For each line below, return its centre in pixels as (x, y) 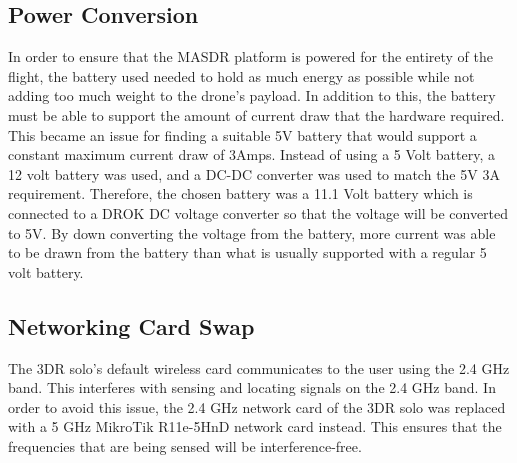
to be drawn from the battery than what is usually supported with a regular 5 (247, 252)
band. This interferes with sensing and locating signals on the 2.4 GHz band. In (252, 387)
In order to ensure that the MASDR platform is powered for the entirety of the (250, 56)
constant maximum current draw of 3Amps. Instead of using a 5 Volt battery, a (251, 154)
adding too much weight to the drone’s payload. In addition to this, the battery (252, 95)
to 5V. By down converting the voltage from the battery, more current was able (252, 232)
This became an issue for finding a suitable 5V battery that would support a (242, 134)
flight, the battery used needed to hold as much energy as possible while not (241, 75)
